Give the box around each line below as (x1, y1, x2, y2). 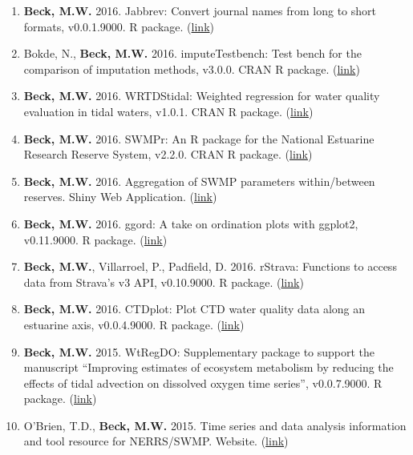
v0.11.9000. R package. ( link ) (23, 231, 168, 248)
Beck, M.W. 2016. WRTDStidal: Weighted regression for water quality (23, 87, 380, 104)
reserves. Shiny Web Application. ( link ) (23, 188, 217, 205)
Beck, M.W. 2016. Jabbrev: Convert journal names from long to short (23, 2, 376, 18)
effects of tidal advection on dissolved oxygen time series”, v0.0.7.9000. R (23, 374, 383, 391)
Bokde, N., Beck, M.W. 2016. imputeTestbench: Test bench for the (23, 45, 362, 62)
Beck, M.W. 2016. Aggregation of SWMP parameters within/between (23, 172, 375, 189)
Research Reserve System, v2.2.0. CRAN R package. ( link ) (23, 146, 313, 163)
